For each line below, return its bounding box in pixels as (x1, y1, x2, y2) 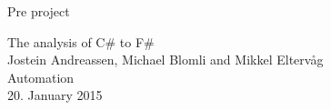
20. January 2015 (7, 85, 103, 105)
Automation (7, 67, 75, 86)
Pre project (7, 2, 70, 20)
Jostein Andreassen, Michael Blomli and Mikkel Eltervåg (7, 50, 324, 69)
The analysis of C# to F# (7, 32, 155, 51)
